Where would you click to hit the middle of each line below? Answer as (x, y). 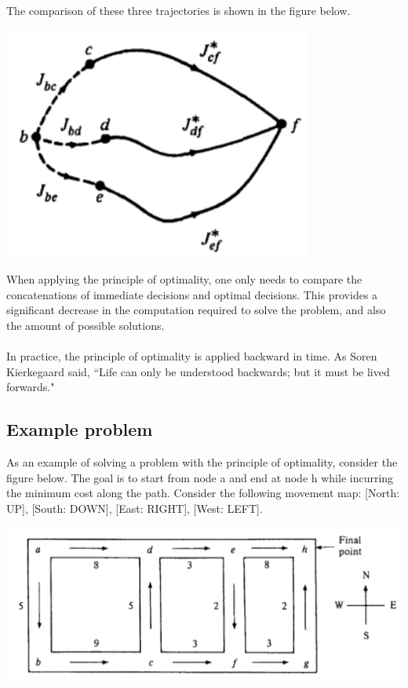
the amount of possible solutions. (86, 325)
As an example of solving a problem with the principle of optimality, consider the (202, 462)
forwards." (31, 387)
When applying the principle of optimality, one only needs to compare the (184, 279)
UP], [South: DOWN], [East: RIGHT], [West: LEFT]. (135, 508)
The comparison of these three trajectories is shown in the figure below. (178, 10)
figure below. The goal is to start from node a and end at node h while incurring (200, 477)
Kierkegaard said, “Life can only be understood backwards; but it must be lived (198, 371)
